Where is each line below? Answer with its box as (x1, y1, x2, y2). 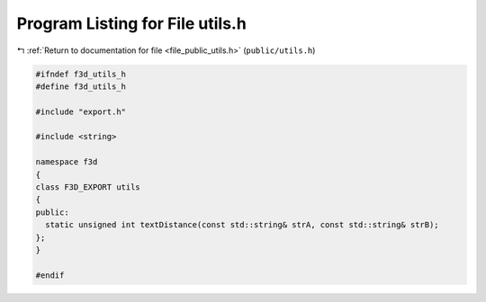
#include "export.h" (35, 106, 126, 117)
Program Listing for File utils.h (16, 13, 247, 33)
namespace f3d (35, 157, 98, 167)
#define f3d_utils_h (35, 81, 126, 92)
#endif (35, 270, 65, 280)
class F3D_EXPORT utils (35, 182, 141, 192)
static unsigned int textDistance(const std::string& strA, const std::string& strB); (45, 220, 440, 230)
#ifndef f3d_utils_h (35, 68, 126, 79)
